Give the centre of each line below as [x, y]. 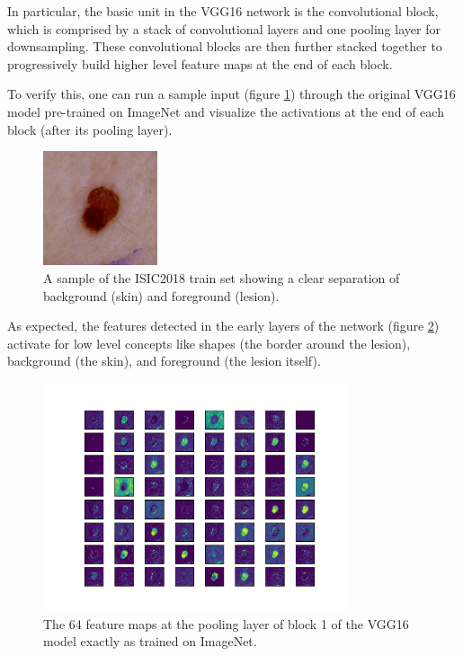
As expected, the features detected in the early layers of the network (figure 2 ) [223, 326]
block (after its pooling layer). [90, 129]
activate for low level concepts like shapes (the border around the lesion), [209, 343]
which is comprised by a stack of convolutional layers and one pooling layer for [224, 28]
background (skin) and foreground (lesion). [161, 295]
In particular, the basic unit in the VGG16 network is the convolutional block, [223, 11]
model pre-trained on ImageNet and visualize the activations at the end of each [226, 111]
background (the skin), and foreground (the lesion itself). [164, 361]
